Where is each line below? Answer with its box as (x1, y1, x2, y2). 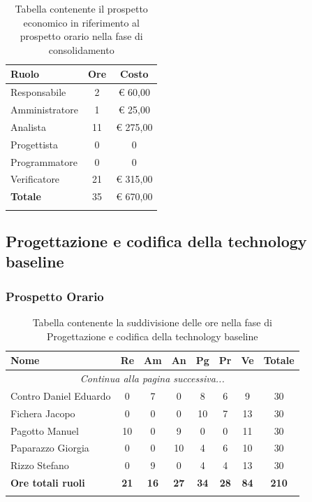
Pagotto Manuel (10, 423, 79, 438)
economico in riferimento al (23, 15, 140, 29)
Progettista (10, 137, 58, 151)
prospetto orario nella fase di (20, 29, 143, 43)
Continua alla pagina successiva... (80, 371, 225, 386)
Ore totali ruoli (10, 475, 85, 490)
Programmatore (10, 154, 77, 169)
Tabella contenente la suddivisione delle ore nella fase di (32, 315, 272, 330)
